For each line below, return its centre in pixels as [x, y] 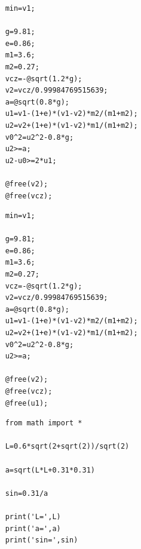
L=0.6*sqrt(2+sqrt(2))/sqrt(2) [67, 447]
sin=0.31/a [27, 493]
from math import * [44, 423]
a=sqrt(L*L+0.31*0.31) [50, 470]
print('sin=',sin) [42, 540]
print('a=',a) [33, 528]
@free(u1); [27, 403]
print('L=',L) [33, 516]
